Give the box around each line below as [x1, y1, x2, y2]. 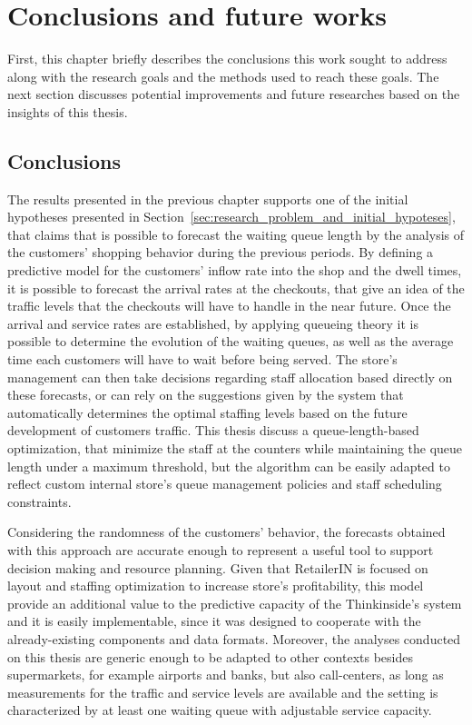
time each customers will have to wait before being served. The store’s [7, 350, 398, 369]
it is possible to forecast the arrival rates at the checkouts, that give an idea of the [7, 278, 465, 297]
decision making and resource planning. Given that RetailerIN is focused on [7, 558, 428, 577]
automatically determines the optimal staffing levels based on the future [7, 402, 408, 422]
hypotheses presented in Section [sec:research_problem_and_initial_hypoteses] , [7, 207, 456, 226]
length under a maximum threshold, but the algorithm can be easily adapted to [7, 456, 450, 475]
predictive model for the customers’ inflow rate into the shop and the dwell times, [7, 261, 462, 280]
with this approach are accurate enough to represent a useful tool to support [7, 540, 434, 559]
